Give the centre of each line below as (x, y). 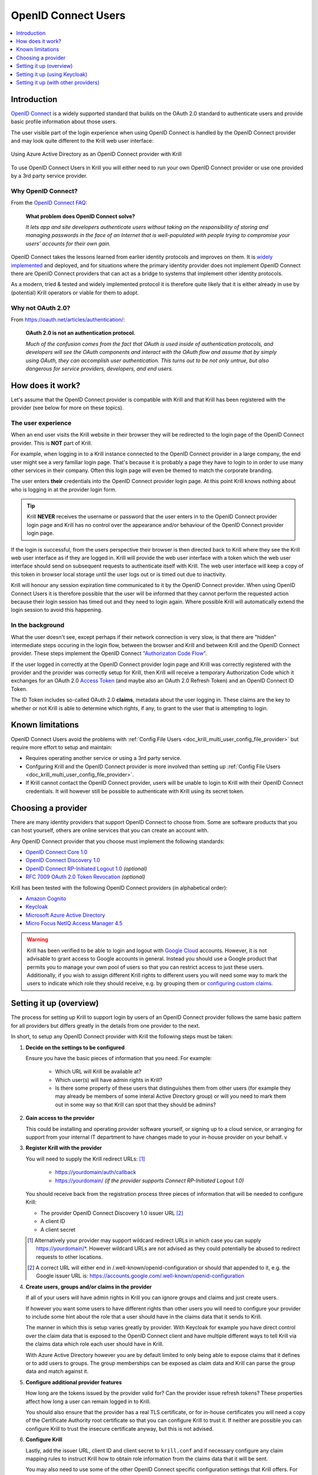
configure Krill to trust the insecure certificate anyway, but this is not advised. (120, 1428)
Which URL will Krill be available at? (98, 1071)
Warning (37, 940)
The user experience (41, 423)
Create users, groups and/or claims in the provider (89, 1287)
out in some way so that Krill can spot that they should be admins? (135, 1104)
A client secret (58, 1230)
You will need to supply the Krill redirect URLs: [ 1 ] (85, 1159)
